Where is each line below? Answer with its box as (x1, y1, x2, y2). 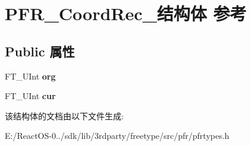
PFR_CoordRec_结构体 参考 (5, 1, 247, 26)
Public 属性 (5, 42, 75, 60)
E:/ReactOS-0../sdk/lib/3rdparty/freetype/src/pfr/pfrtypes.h (5, 129, 230, 142)
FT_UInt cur (5, 90, 56, 102)
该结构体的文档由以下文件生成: (5, 109, 124, 122)
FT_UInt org (5, 69, 56, 82)
